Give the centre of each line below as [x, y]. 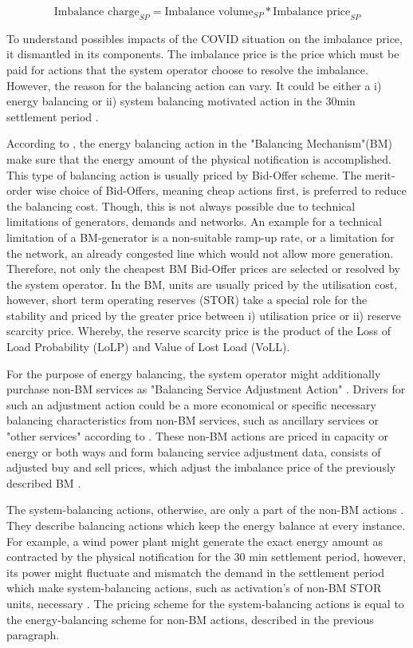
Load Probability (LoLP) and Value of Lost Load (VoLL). [148, 347]
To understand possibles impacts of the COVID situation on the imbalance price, [205, 38]
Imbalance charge [96, 12]
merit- [380, 174]
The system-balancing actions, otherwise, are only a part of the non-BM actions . [205, 510]
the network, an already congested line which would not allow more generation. [200, 253]
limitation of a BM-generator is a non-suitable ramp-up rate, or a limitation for [201, 237]
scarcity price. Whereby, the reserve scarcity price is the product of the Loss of [199, 331]
